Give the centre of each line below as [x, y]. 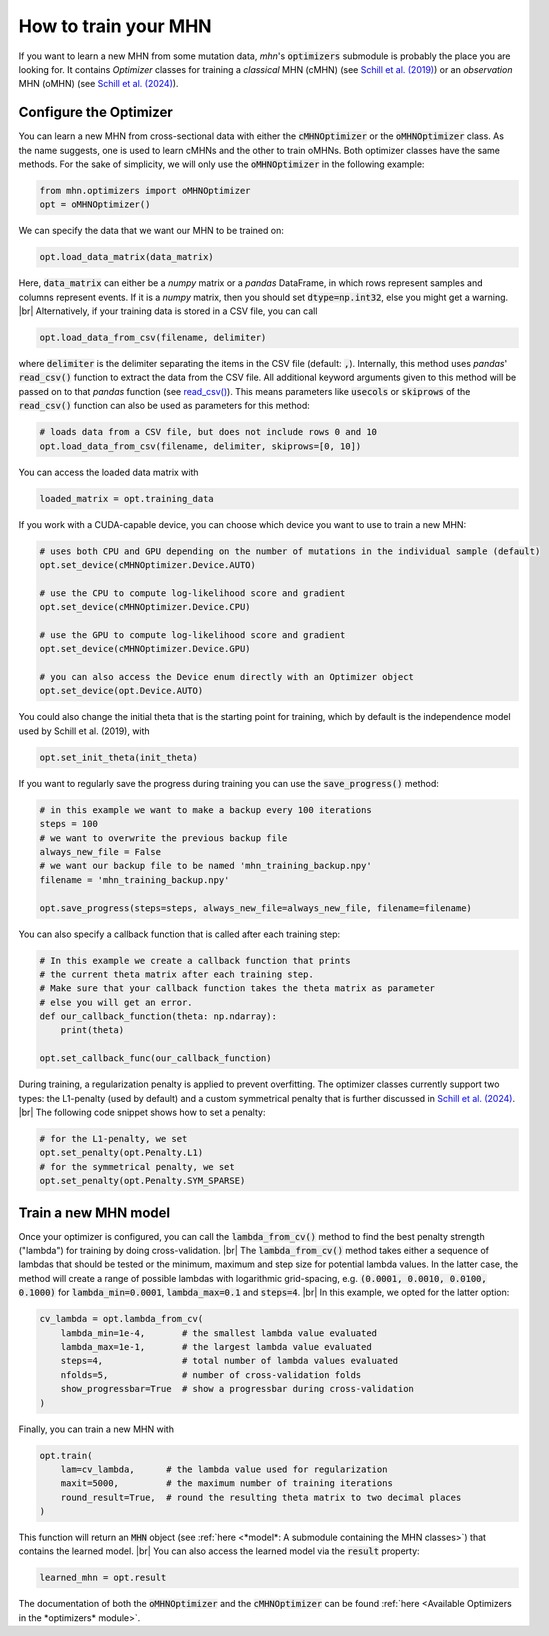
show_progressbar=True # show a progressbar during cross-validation [237, 1389]
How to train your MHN [115, 26]
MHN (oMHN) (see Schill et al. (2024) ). [98, 84]
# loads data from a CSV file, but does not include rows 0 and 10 [208, 432]
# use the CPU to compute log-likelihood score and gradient [192, 593]
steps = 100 [69, 824]
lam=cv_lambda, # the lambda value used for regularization [224, 1469]
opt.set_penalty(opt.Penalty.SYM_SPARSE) [142, 1181]
